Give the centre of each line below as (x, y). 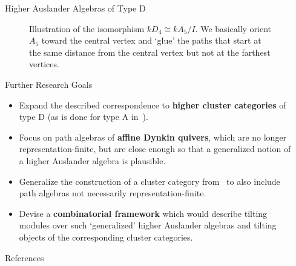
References (25, 257)
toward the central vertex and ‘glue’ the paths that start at (151, 40)
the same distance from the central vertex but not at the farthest (150, 52)
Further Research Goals (49, 84)
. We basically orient (233, 28)
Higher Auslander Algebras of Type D (75, 8)
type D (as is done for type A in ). (84, 117)
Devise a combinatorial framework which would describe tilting (143, 213)
